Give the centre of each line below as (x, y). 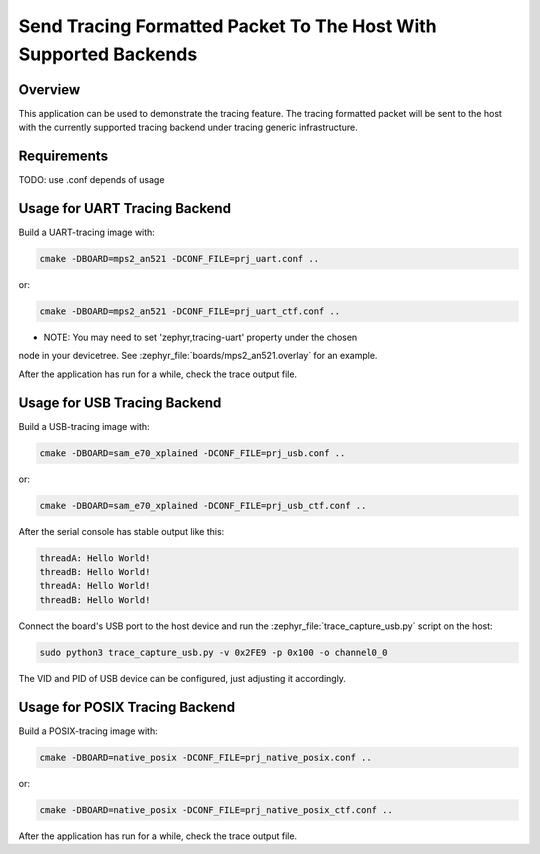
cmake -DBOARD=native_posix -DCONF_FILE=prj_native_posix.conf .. (205, 757)
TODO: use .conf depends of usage (91, 180)
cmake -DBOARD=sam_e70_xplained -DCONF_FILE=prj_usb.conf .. (192, 453)
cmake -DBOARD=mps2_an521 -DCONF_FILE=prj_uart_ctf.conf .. (190, 311)
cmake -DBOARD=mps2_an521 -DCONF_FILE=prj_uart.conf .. (179, 259)
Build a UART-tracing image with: (86, 232)
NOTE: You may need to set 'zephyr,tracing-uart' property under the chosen (200, 337)
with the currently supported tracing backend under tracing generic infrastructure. (188, 127)
